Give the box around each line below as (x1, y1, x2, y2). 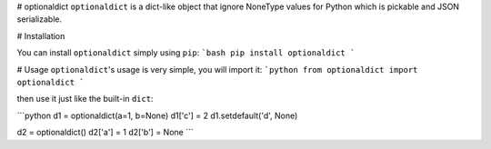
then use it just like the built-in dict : (16, 94, 154, 104)
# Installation (16, 30, 65, 41)
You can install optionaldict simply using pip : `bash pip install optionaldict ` (16, 47, 356, 58)
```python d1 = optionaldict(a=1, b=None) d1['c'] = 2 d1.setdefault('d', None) (16, 110, 298, 121)
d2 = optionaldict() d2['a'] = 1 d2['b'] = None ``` (16, 127, 195, 138)
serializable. (16, 14, 63, 25)
